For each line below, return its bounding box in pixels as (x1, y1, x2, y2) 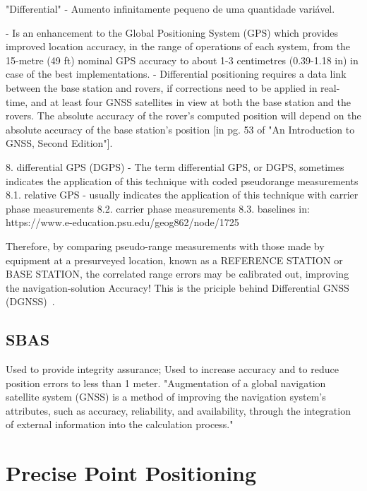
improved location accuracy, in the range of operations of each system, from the (6, 39, 351, 54)
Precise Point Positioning (6, 459, 257, 487)
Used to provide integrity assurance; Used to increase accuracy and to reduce (6, 362, 339, 377)
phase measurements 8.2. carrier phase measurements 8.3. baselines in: (6, 201, 310, 215)
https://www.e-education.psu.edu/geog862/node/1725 (6, 215, 239, 230)
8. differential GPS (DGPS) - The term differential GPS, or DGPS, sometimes (6, 159, 344, 174)
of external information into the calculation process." (6, 417, 234, 432)
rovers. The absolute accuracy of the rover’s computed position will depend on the (6, 108, 361, 123)
